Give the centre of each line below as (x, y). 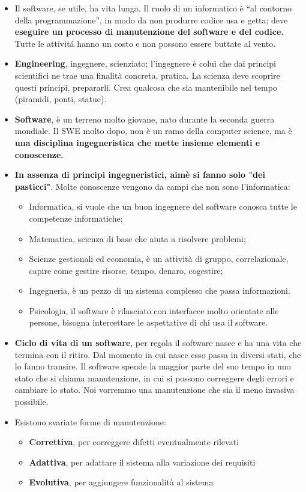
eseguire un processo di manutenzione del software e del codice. (149, 32)
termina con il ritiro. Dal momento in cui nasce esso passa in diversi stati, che (158, 354)
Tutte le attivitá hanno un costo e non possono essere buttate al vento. (145, 43)
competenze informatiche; (76, 218)
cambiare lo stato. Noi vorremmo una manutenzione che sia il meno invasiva (154, 390)
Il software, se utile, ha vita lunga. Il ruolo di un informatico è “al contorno (153, 8)
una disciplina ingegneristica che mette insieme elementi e (137, 142)
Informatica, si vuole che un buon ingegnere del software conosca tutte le (163, 206)
